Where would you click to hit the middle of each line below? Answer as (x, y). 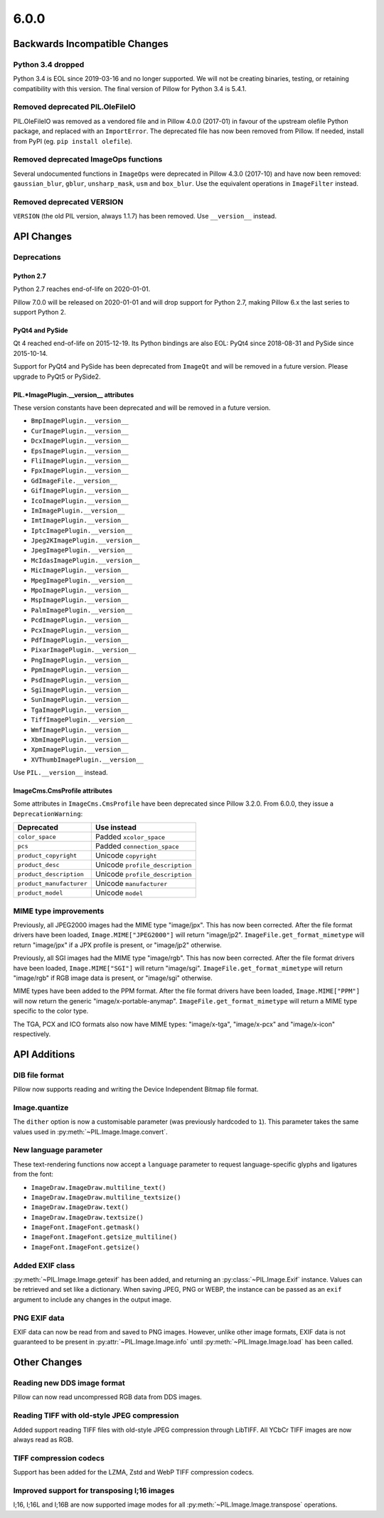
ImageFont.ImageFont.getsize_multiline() (104, 1237)
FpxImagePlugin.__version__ (80, 471)
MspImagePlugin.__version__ (80, 600)
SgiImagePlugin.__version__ (80, 690)
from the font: (33, 1174)
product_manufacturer (53, 884)
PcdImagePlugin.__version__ (80, 620)
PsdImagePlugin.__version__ (80, 680)
